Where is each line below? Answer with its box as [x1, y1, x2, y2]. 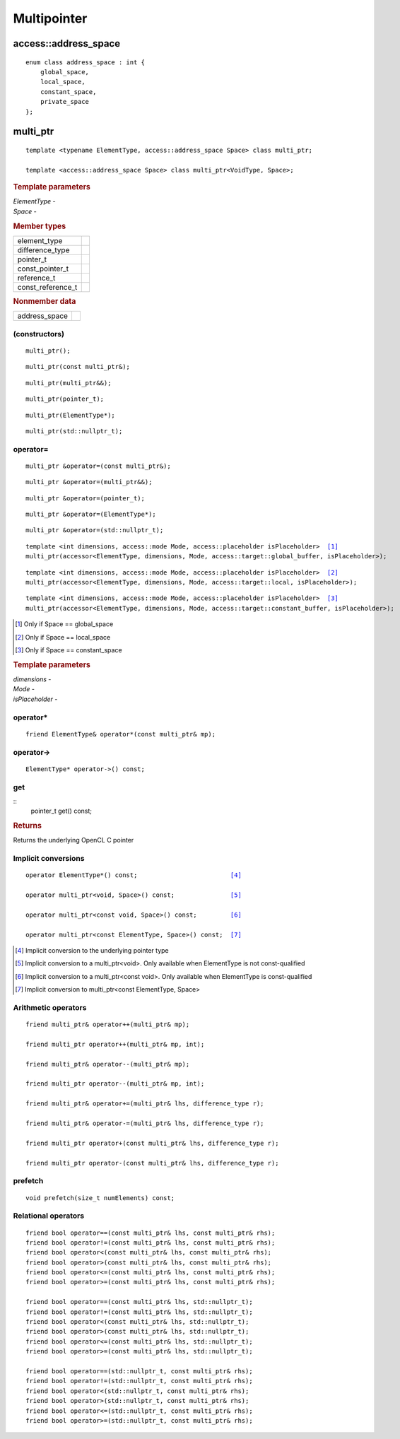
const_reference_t [17, 282, 78, 292]
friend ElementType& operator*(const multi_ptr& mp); [25, 730, 216, 738]
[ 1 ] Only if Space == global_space [15, 620, 114, 628]
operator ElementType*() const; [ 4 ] [25, 871, 242, 879]
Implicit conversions [13, 854, 85, 864]
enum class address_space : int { [25, 58, 145, 66]
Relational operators [13, 1211, 85, 1221]
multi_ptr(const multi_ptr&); [25, 363, 131, 371]
